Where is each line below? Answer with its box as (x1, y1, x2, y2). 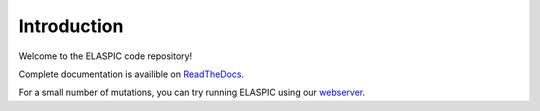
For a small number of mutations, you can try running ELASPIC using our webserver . (18, 86, 365, 99)
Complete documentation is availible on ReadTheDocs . (18, 68, 245, 80)
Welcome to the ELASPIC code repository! (18, 50, 193, 62)
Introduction (18, 15, 124, 37)
